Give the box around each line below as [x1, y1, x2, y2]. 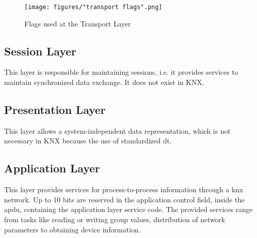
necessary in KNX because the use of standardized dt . [4, 135, 172, 146]
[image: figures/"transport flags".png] [24, 4, 163, 11]
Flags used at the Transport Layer [24, 18, 131, 28]
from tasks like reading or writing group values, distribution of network [4, 214, 225, 225]
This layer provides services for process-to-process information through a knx [4, 184, 243, 195]
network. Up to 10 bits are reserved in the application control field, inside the [4, 194, 245, 204]
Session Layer [4, 43, 77, 58]
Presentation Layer [4, 102, 106, 117]
